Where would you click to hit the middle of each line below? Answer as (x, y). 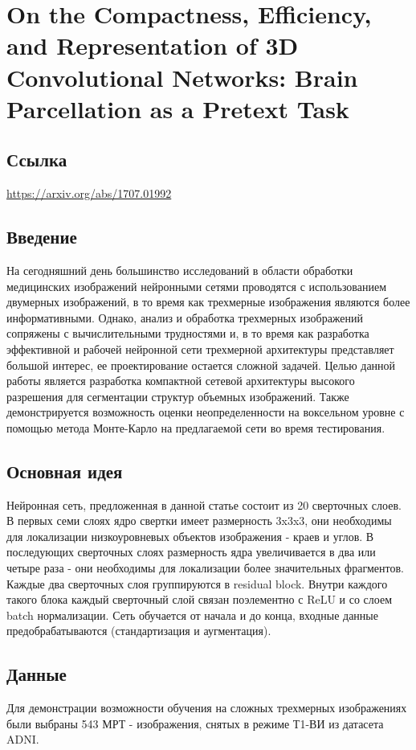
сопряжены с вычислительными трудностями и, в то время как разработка (188, 333)
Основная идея (65, 471)
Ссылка (37, 160)
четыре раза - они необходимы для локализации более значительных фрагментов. (205, 568)
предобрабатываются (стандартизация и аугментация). (139, 631)
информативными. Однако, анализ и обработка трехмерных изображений (185, 317)
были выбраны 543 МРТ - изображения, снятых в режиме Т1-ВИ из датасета (195, 723)
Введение (42, 237)
